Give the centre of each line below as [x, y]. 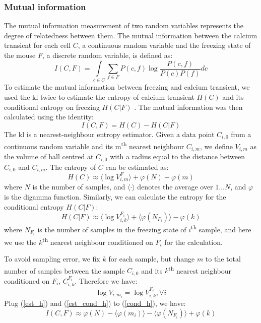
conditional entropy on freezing [52, 107]
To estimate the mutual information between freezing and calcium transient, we [127, 87]
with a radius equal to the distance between [177, 156]
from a [241, 134]
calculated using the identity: [49, 117]
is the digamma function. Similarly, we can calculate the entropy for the [115, 197]
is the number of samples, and [79, 187]
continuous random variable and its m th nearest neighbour [94, 145]
